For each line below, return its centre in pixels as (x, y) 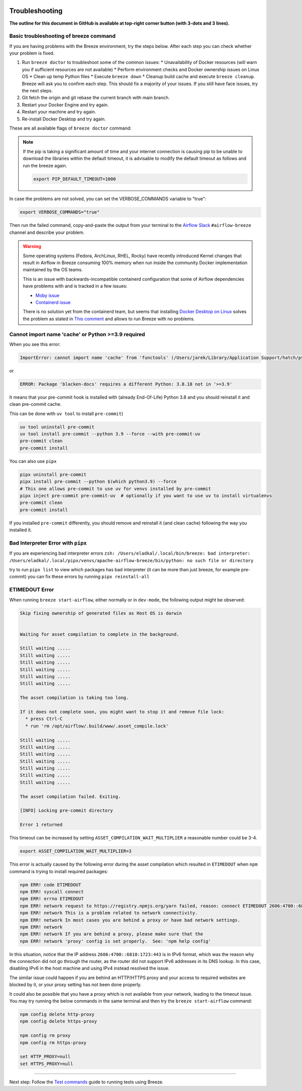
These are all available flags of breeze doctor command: (70, 128)
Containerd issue (53, 302)
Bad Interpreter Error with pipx (48, 543)
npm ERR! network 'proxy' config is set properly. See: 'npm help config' (116, 941)
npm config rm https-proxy (53, 1043)
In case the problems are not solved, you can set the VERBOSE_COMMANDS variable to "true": (108, 199)
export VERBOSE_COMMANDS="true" (60, 212)
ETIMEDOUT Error (32, 590)
